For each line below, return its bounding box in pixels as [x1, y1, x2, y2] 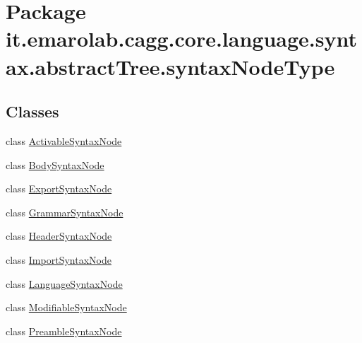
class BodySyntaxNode [6, 157, 104, 172]
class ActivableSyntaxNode [6, 133, 122, 148]
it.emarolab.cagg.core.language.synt [6, 24, 357, 53]
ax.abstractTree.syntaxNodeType [6, 52, 335, 81]
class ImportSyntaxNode [6, 252, 111, 267]
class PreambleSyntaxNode [6, 323, 122, 338]
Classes [6, 100, 59, 122]
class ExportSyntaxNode [6, 181, 112, 196]
